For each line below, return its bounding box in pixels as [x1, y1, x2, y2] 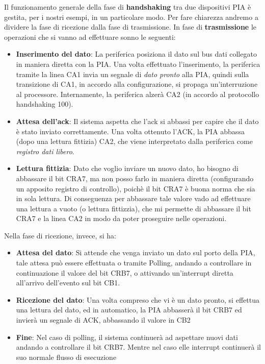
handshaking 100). [16, 99, 73, 109]
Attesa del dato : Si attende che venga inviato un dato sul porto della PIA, [16, 247, 255, 258]
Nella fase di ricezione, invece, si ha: [4, 230, 116, 240]
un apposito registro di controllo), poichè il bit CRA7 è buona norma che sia [16, 183, 255, 193]
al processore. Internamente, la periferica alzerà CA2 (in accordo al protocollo [16, 88, 259, 99]
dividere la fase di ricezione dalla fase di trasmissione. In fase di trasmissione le [4, 21, 257, 32]
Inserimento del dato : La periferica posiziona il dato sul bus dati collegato [16, 48, 257, 59]
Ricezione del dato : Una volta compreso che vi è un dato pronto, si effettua [16, 294, 259, 305]
